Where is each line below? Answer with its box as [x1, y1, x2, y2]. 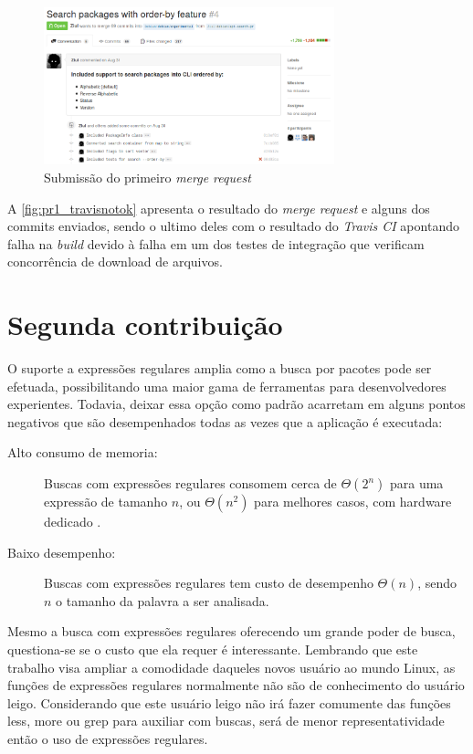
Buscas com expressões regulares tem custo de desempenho [44, 573, 373, 592]
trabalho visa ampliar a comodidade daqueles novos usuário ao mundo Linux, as [7, 657, 456, 676]
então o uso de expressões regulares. [7, 728, 208, 748]
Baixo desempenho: [7, 542, 116, 561]
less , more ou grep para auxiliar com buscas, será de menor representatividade [7, 711, 445, 730]
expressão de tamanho [44, 492, 168, 510]
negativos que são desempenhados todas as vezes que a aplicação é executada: [7, 412, 443, 431]
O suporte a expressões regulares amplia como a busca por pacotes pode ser [7, 359, 432, 378]
